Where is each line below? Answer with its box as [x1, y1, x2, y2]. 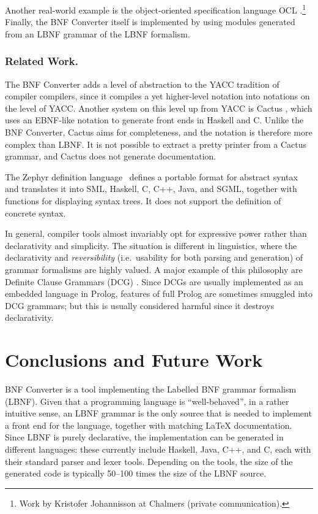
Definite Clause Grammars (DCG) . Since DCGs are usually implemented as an [5, 275, 303, 288]
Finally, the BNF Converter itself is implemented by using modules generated [5, 15, 295, 28]
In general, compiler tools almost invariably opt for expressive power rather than [5, 227, 307, 240]
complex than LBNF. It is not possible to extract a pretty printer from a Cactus [5, 137, 307, 150]
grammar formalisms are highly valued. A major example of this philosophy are [5, 263, 303, 275]
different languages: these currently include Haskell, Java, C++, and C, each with [5, 443, 311, 456]
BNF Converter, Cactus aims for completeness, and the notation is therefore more [5, 126, 312, 139]
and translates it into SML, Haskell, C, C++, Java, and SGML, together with [5, 182, 297, 195]
